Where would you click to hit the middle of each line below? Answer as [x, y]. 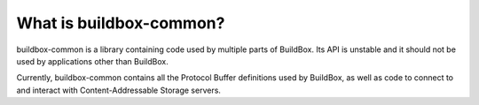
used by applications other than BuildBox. [92, 61]
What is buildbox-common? [121, 23]
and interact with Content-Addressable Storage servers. [119, 90]
